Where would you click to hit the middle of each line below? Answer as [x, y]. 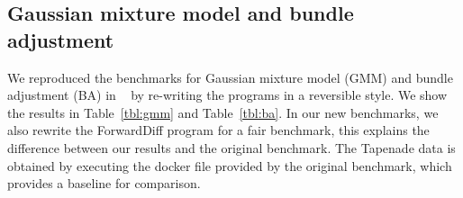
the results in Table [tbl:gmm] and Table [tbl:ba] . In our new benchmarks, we [223, 112]
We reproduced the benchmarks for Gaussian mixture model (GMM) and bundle [230, 77]
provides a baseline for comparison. [104, 183]
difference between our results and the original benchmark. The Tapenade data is [231, 147]
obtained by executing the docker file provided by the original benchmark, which [230, 165]
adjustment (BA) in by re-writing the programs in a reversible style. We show [227, 95]
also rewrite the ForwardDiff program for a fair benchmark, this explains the [218, 130]
